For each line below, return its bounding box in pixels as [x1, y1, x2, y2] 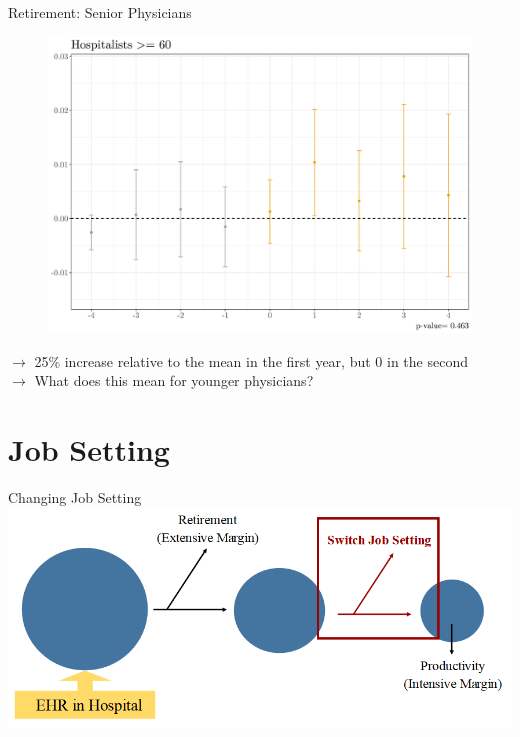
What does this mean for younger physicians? [34, 370, 314, 391]
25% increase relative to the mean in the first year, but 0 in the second [34, 350, 468, 371]
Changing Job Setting [8, 486, 142, 507]
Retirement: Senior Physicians [8, 2, 192, 22]
